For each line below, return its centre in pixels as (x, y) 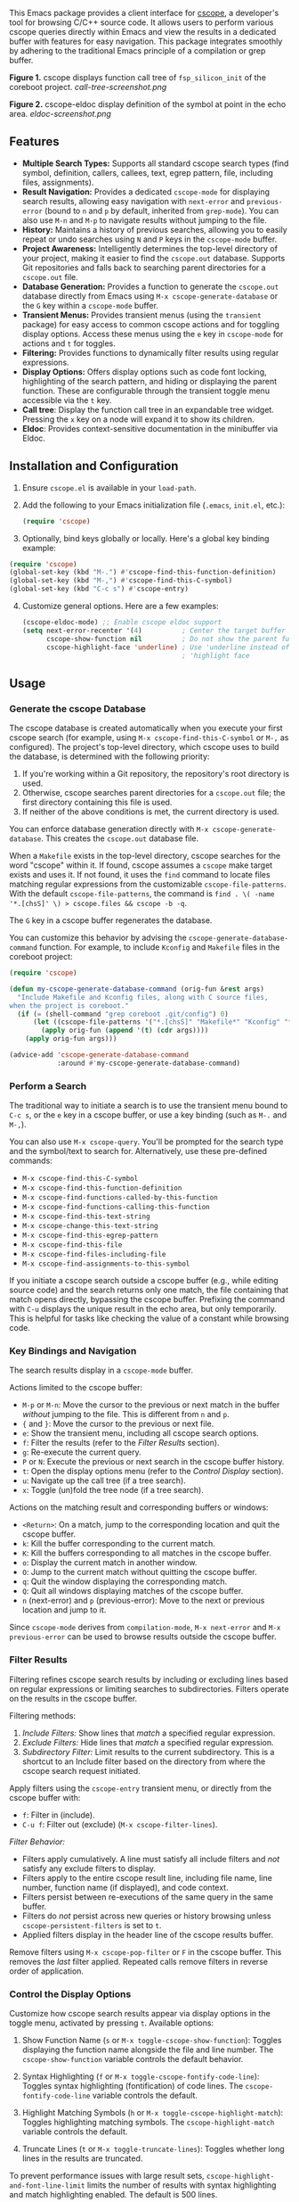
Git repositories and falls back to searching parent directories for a (144, 268)
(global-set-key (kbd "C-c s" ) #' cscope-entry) (99, 589)
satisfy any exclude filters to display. (89, 1868)
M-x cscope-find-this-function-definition (102, 1188)
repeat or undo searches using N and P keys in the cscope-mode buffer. (149, 239)
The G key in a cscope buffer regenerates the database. (111, 920)
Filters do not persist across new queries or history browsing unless (146, 1916)
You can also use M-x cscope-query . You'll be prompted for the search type (146, 1142)
